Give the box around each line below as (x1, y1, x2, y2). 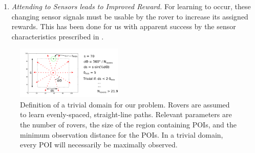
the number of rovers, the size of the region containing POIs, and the (20, 119, 237, 129)
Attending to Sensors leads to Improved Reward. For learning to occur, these (11, 1, 251, 11)
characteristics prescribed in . (11, 31, 104, 41)
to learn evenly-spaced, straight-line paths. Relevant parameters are (20, 109, 232, 120)
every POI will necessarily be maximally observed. (20, 139, 178, 150)
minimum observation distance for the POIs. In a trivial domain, (20, 129, 223, 140)
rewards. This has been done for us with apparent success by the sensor (11, 21, 236, 32)
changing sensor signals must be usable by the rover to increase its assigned (11, 11, 248, 21)
